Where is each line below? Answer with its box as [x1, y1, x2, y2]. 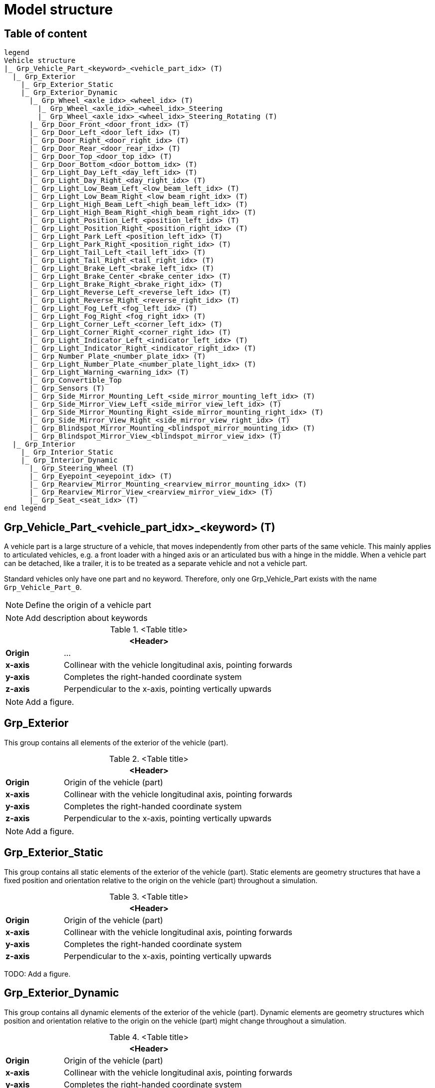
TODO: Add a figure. [4, 969, 71, 978]
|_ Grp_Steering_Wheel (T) [29, 464, 135, 473]
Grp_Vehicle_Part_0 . [4, 583, 82, 592]
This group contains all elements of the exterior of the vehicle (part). [4, 738, 228, 747]
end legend [4, 504, 46, 513]
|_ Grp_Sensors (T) [29, 384, 105, 393]
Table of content [4, 27, 87, 40]
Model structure [4, 1, 113, 18]
